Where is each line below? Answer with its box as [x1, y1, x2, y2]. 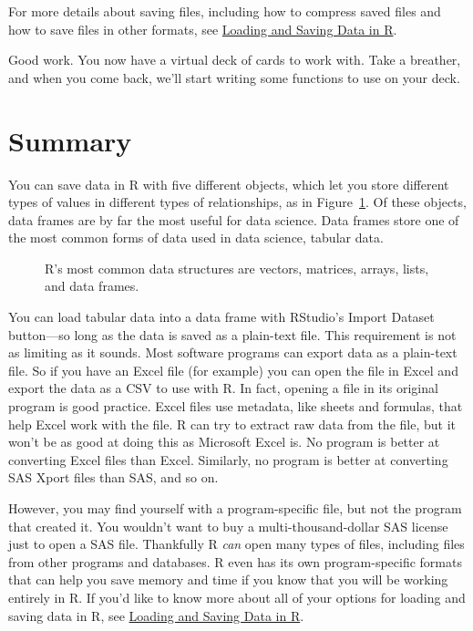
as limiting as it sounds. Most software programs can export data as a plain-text [8, 343, 458, 362]
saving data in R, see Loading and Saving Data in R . [8, 605, 304, 625]
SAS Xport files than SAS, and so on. [8, 468, 219, 487]
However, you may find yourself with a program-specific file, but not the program [8, 499, 462, 517]
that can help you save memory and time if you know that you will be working [8, 570, 448, 589]
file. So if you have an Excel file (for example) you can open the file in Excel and [8, 360, 458, 379]
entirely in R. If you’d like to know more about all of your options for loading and [8, 587, 466, 606]
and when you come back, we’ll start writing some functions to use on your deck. [8, 67, 460, 87]
